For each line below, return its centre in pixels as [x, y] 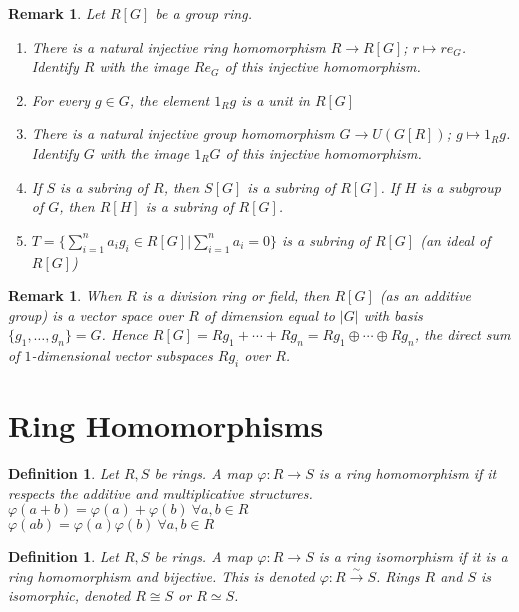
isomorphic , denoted [69, 595]
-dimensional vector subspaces [122, 355]
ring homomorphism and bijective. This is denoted [161, 575]
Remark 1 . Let [56, 13]
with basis [393, 314]
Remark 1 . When [65, 295]
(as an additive [425, 295]
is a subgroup [461, 186]
